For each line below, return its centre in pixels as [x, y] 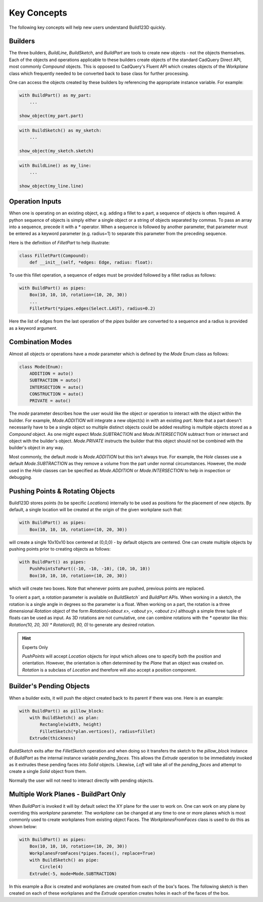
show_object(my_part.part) [51, 116]
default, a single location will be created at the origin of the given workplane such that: [96, 510]
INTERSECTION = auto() [56, 387]
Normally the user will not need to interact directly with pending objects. [81, 780]
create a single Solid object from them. [48, 772]
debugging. [21, 477]
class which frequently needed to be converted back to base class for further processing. [99, 73]
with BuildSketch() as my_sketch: [60, 130]
